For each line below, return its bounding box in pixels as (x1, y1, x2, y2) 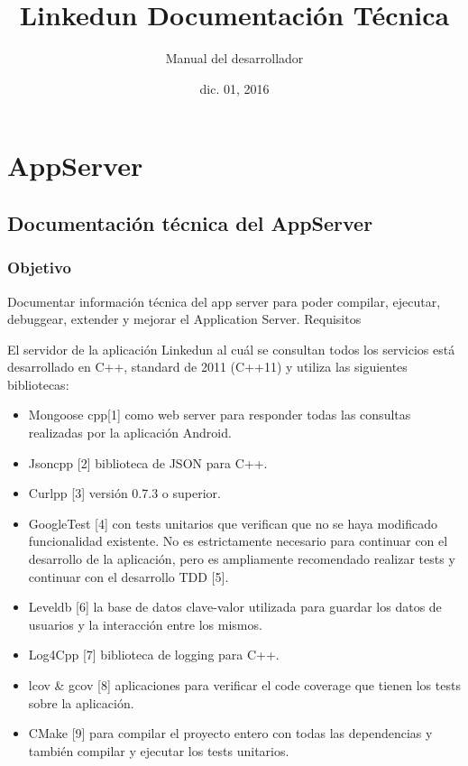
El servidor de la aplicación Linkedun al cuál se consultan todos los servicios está (7, 339, 455, 358)
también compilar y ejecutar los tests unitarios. (28, 741, 289, 760)
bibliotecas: (7, 374, 69, 393)
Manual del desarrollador (165, 49, 304, 68)
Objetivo (7, 256, 71, 279)
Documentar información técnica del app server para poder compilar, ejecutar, (7, 291, 441, 310)
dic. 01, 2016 (199, 78, 270, 97)
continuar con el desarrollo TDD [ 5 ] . (28, 567, 229, 586)
